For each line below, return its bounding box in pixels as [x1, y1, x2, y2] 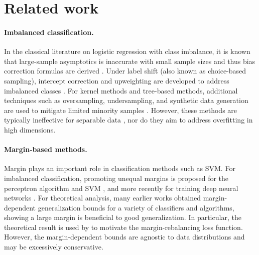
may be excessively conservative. [4, 241, 103, 252]
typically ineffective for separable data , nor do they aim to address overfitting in [4, 114, 253, 125]
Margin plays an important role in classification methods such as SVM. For [4, 163, 235, 173]
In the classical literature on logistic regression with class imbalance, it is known [4, 46, 250, 56]
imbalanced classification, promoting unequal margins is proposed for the [4, 172, 229, 183]
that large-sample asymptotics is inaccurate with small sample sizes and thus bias [4, 55, 255, 66]
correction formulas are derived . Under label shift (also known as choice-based [4, 65, 246, 76]
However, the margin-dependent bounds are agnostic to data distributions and [4, 231, 245, 242]
